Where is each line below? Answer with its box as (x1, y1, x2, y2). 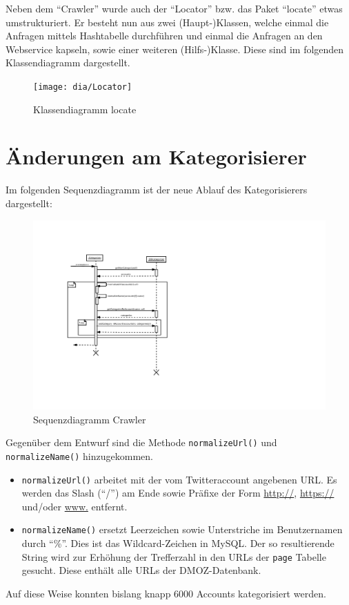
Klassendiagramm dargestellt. (6, 55, 130, 70)
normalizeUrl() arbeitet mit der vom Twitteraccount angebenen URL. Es (21, 472, 337, 486)
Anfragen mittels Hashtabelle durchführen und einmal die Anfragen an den (6, 28, 323, 43)
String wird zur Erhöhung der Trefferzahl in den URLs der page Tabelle (21, 549, 326, 564)
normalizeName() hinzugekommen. (6, 448, 153, 463)
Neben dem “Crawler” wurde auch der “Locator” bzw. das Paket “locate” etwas (6, 1, 343, 15)
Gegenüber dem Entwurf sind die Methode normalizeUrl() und (6, 435, 277, 450)
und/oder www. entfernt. (21, 499, 128, 513)
